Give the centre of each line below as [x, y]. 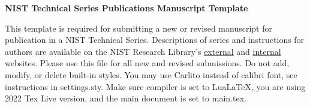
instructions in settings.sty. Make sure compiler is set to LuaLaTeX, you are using [155, 86]
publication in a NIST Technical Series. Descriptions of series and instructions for [155, 40]
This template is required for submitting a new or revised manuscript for [139, 28]
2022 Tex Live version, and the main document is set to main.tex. [126, 98]
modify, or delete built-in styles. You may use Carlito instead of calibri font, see [151, 74]
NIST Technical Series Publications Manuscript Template [127, 8]
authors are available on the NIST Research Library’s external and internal [143, 51]
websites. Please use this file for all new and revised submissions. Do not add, [147, 63]
